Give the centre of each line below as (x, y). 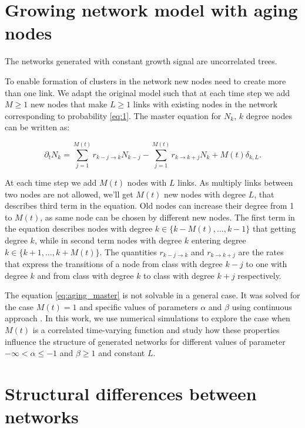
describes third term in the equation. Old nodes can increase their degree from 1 (150, 205)
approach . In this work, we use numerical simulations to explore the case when (148, 318)
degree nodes (269, 115)
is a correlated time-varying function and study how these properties (156, 329)
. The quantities (128, 251)
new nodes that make (69, 104)
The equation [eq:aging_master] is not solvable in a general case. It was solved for (152, 295)
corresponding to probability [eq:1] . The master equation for (113, 115)
